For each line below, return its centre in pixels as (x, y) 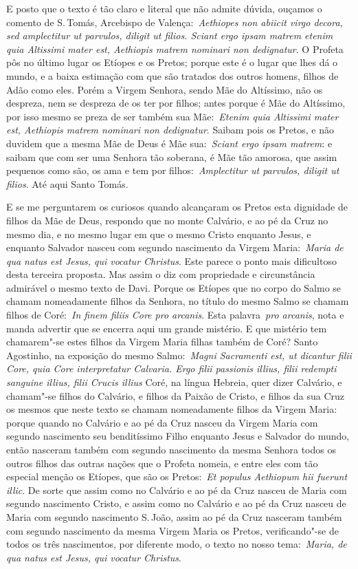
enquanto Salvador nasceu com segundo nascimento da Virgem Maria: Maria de (175, 247)
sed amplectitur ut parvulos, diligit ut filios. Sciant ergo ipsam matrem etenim (170, 35)
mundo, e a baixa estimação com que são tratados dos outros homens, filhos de (172, 75)
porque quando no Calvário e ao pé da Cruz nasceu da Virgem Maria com (162, 422)
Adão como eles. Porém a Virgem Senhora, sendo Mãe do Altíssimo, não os (165, 89)
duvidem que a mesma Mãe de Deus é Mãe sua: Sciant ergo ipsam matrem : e (169, 143)
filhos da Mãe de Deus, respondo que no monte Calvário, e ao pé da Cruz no (167, 220)
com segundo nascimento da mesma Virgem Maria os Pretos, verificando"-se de (172, 530)
